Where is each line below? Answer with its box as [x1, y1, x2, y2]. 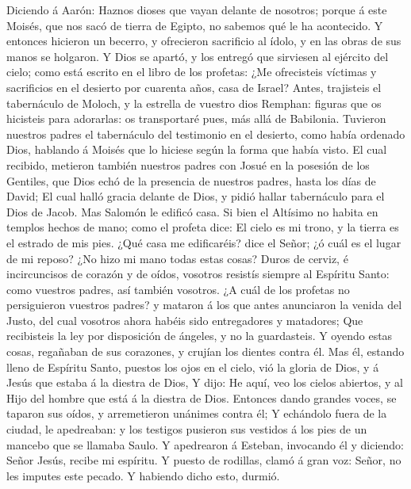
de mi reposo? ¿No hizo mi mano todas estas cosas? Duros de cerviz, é [6, 250, 348, 266]
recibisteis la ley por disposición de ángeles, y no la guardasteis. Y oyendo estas [6, 327, 393, 344]
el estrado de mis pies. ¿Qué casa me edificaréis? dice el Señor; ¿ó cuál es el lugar [6, 234, 401, 250]
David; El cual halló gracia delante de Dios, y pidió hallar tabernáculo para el [6, 188, 385, 204]
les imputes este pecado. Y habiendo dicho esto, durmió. [6, 467, 280, 483]
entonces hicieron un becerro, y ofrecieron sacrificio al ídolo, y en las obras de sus [6, 32, 401, 49]
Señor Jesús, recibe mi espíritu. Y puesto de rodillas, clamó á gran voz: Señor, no [6, 452, 401, 468]
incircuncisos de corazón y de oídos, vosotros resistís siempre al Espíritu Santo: [6, 266, 390, 282]
